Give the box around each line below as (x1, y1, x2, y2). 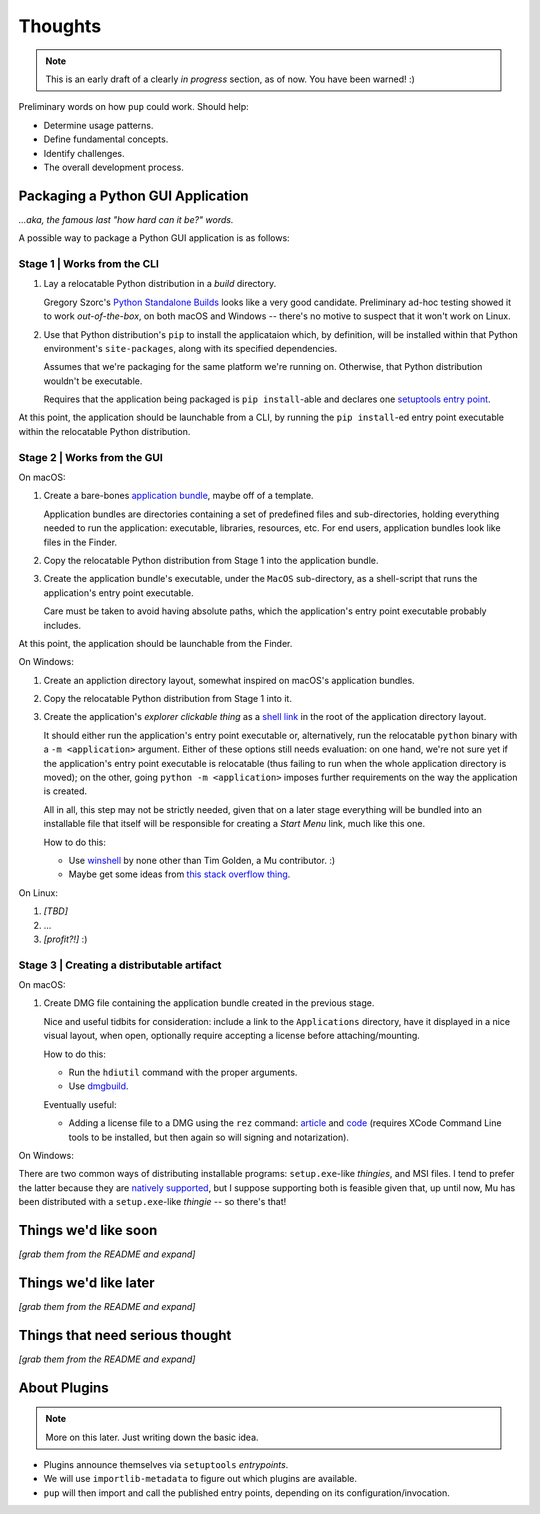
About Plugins (18, 1379, 109, 1396)
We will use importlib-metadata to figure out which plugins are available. (43, 1473, 358, 1485)
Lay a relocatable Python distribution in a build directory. (43, 278, 277, 290)
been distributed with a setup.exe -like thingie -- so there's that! (18, 1196, 287, 1208)
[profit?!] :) (43, 933, 88, 945)
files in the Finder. (43, 536, 118, 548)
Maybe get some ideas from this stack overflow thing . (68, 868, 291, 880)
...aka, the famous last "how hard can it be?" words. (18, 213, 234, 225)
